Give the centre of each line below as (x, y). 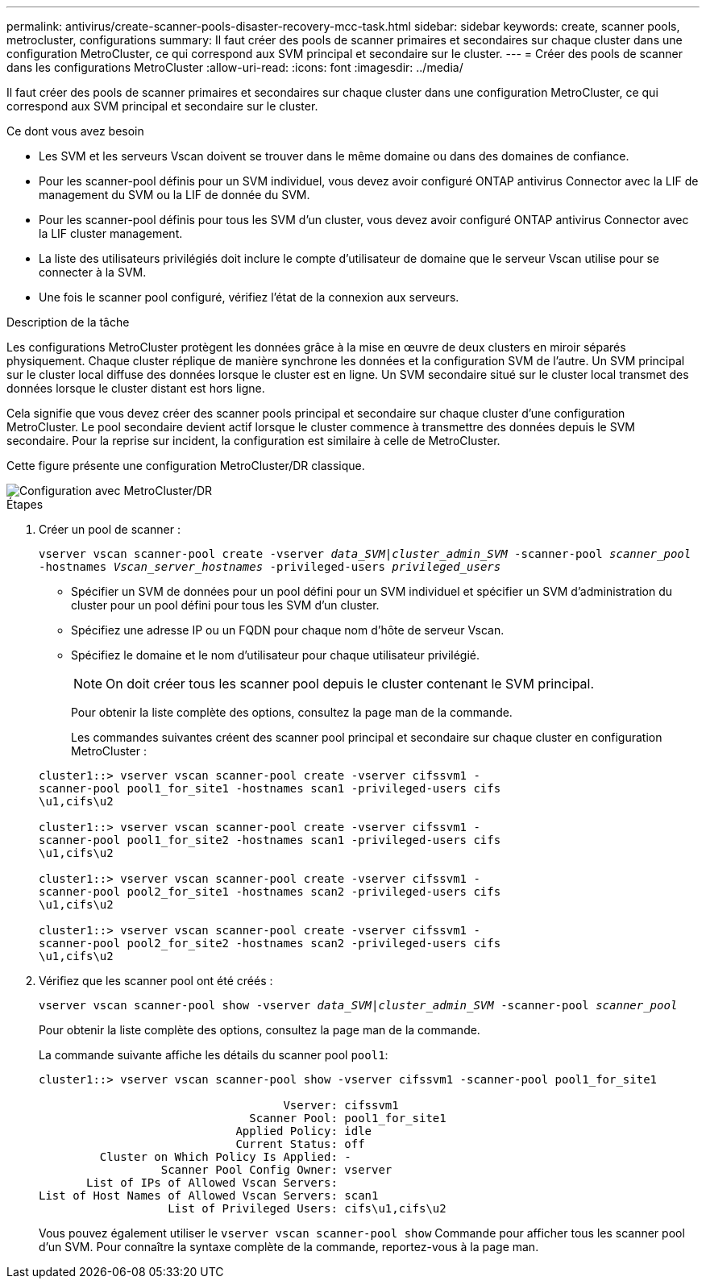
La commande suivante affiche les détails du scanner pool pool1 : (214, 1055)
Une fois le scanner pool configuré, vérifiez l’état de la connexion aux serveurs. (249, 297)
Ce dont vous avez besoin (75, 131)
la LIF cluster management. (111, 233)
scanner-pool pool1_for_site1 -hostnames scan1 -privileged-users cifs (270, 788)
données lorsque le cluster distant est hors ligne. (136, 388)
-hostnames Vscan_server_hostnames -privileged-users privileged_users (270, 567)
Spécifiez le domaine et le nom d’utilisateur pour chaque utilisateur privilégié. (275, 655)
